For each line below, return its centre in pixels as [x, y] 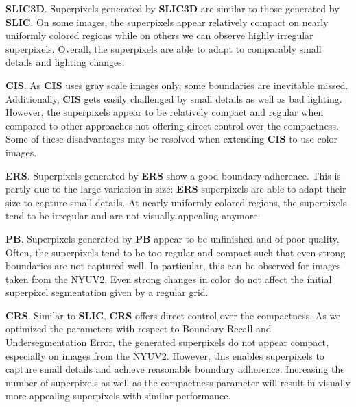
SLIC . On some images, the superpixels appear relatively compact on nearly [167, 22]
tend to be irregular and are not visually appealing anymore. [133, 215]
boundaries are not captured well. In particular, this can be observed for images [173, 266]
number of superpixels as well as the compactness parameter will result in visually [178, 382]
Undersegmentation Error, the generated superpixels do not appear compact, [167, 342]
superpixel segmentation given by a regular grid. [107, 292]
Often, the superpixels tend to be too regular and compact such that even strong [176, 252]
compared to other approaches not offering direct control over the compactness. [172, 125]
